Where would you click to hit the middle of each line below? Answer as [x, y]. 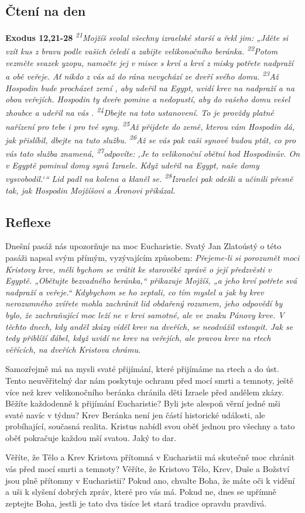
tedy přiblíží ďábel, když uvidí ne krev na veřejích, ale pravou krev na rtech [138, 338]
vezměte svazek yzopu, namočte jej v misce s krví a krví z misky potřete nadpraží [150, 62]
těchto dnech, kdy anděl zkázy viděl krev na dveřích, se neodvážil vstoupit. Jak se [149, 326]
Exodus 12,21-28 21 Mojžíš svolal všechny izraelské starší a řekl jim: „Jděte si [147, 37]
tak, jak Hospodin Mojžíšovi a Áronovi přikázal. [90, 190]
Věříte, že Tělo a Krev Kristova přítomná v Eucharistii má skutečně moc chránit [150, 457]
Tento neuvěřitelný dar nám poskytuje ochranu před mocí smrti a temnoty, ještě [149, 380]
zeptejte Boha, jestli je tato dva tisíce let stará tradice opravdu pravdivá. [136, 503]
